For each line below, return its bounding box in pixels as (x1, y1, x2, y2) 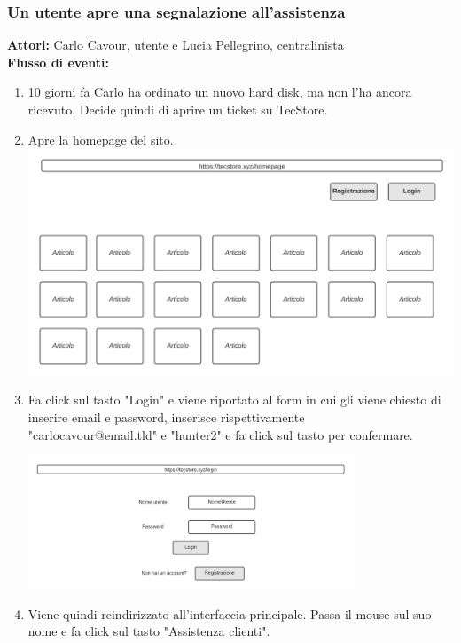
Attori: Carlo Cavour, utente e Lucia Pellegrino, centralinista (7, 35, 344, 54)
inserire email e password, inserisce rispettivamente (27, 407, 305, 426)
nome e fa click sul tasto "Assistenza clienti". (27, 622, 270, 640)
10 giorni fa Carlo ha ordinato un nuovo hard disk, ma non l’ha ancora (27, 82, 412, 101)
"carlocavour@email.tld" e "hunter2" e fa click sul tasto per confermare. (27, 425, 413, 443)
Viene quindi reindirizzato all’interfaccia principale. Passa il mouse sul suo (27, 604, 432, 623)
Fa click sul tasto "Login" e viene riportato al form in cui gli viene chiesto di (27, 390, 441, 409)
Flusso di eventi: (7, 52, 109, 71)
